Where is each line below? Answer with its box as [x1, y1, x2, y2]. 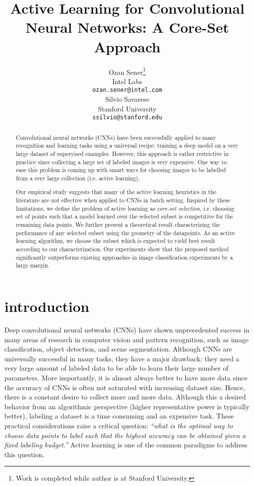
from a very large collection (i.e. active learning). [16, 174, 140, 182]
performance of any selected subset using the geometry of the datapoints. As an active [16, 228, 235, 237]
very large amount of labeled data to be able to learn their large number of [4, 363, 229, 373]
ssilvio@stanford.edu [92, 114, 162, 121]
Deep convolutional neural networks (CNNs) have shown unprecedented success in [4, 324, 250, 334]
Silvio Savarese [105, 94, 149, 104]
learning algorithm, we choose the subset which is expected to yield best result [16, 237, 215, 245]
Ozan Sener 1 [109, 65, 146, 77]
